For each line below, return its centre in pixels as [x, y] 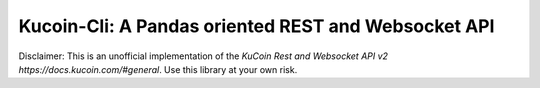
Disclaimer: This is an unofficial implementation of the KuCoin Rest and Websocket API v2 [203, 56]
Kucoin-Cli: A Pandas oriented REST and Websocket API [256, 26]
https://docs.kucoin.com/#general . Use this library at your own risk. [158, 69]
